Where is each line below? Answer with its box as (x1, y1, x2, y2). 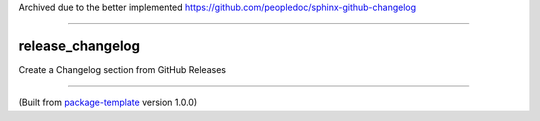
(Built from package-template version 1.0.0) (18, 96, 198, 109)
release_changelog (18, 37, 140, 54)
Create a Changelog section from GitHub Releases (18, 63, 227, 75)
